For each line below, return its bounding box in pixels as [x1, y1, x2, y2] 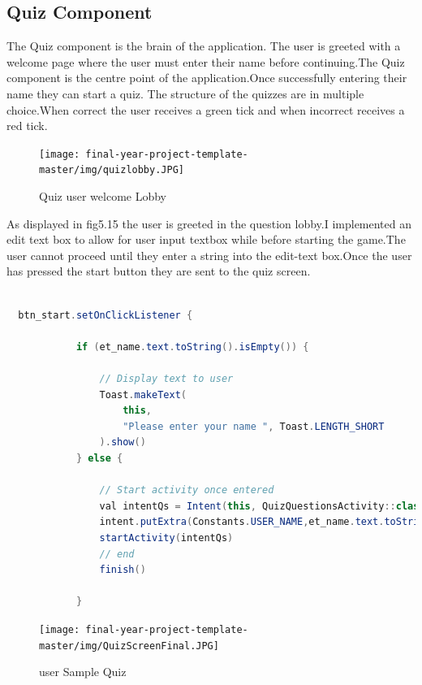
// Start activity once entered [99, 484, 274, 496]
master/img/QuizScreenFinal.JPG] [39, 639, 219, 652]
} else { [75, 452, 123, 464]
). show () [99, 436, 146, 449]
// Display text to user [99, 373, 234, 385]
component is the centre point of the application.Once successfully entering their [6, 69, 407, 86]
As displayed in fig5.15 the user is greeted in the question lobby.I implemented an [6, 215, 412, 232]
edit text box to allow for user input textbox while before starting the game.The [6, 231, 406, 248]
